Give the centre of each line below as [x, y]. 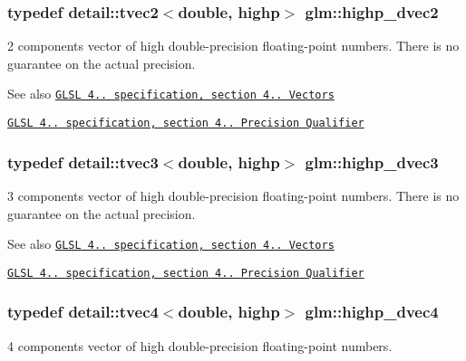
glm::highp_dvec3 [372, 161]
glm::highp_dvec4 [372, 312]
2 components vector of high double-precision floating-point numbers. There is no [233, 46]
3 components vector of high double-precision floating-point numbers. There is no [233, 195]
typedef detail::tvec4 [83, 312]
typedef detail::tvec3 [83, 161]
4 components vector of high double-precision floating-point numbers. [200, 345]
